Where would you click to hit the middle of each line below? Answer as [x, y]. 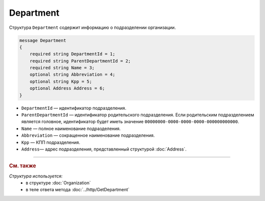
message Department [43, 40]
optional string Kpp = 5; [61, 81]
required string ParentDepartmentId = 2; [80, 61]
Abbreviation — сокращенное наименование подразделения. [88, 135]
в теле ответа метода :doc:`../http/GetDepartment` [78, 190]
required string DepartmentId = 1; [72, 54]
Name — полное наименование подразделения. [71, 128]
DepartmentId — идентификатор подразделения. [74, 108]
